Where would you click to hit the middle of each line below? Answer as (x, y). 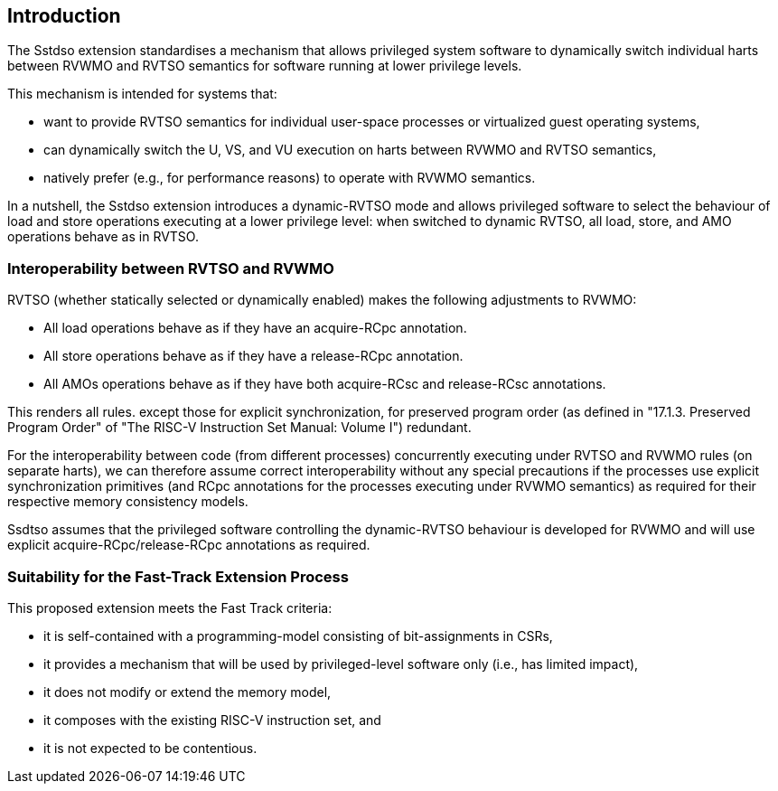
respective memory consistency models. (128, 502)
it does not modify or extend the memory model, (187, 692)
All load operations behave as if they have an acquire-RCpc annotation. (255, 328)
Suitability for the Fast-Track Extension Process (178, 576)
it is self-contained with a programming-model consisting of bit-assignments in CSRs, (298, 636)
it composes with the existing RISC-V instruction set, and (212, 720)
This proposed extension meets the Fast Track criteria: (170, 607)
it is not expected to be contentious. (150, 748)
